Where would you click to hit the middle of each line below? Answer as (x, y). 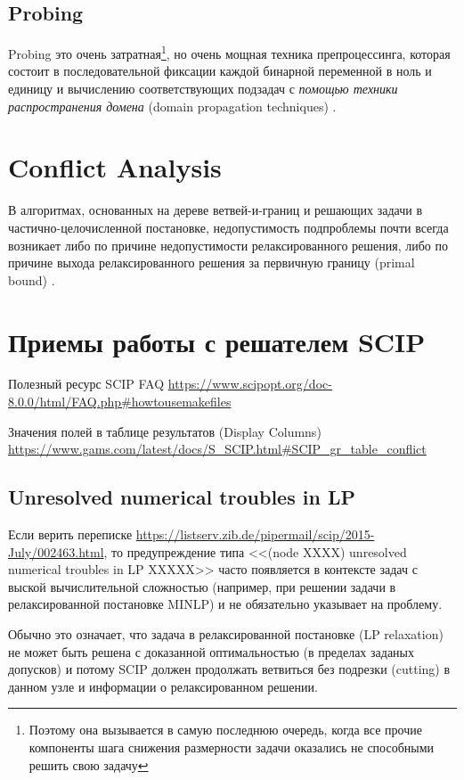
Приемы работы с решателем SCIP (217, 341)
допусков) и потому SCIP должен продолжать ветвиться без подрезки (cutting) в (229, 669)
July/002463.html (56, 551)
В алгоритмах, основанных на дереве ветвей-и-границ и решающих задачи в (216, 210)
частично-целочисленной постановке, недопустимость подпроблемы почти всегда (228, 227)
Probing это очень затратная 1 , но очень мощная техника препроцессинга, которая (229, 52)
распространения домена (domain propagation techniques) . (172, 106)
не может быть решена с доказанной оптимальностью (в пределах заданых (211, 651)
